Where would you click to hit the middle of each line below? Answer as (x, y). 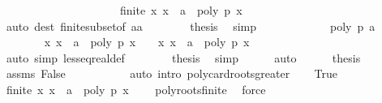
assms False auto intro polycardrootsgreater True (172, 73)
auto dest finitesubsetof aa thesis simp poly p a (191, 26)
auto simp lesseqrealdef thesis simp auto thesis (183, 57)
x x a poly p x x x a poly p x (147, 42)
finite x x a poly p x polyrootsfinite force (136, 89)
